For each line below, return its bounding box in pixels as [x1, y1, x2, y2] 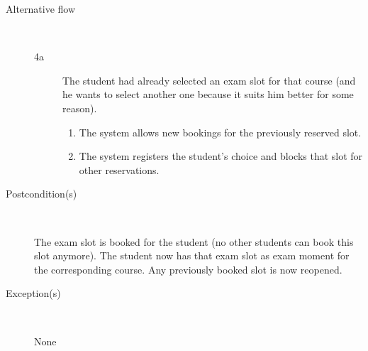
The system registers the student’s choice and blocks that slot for [79, 148, 363, 163]
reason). [62, 100, 97, 115]
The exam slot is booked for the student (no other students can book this [34, 234, 354, 249]
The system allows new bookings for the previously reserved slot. [79, 124, 362, 139]
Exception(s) [6, 286, 61, 301]
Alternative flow [6, 1, 76, 16]
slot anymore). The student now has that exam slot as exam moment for [34, 248, 350, 263]
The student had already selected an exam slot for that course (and [62, 72, 356, 87]
